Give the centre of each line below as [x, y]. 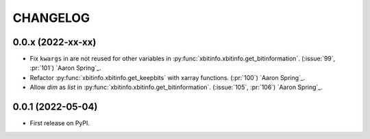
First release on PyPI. [60, 123]
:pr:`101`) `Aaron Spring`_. [66, 68]
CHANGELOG [51, 18]
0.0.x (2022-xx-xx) [54, 42]
